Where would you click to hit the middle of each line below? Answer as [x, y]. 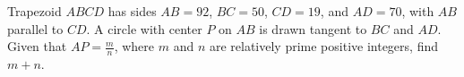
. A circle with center [144, 28]
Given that [37, 46]
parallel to [35, 28]
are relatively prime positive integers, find [323, 46]
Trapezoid [34, 11]
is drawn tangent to [313, 28]
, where [134, 46]
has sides [132, 11]
